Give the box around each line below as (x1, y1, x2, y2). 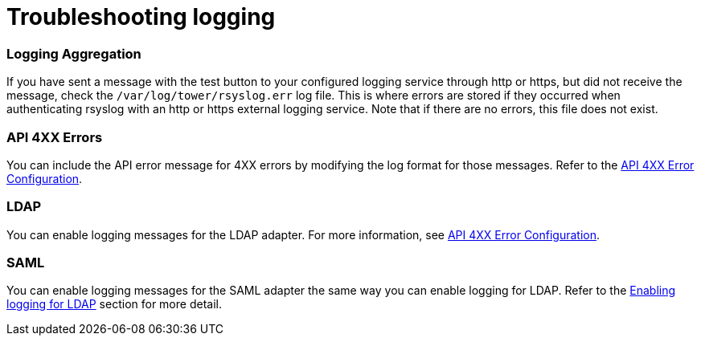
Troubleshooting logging (6, 3, 276, 31)
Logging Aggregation (6, 45, 141, 62)
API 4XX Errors (6, 128, 103, 145)
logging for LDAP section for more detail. (6, 297, 222, 311)
